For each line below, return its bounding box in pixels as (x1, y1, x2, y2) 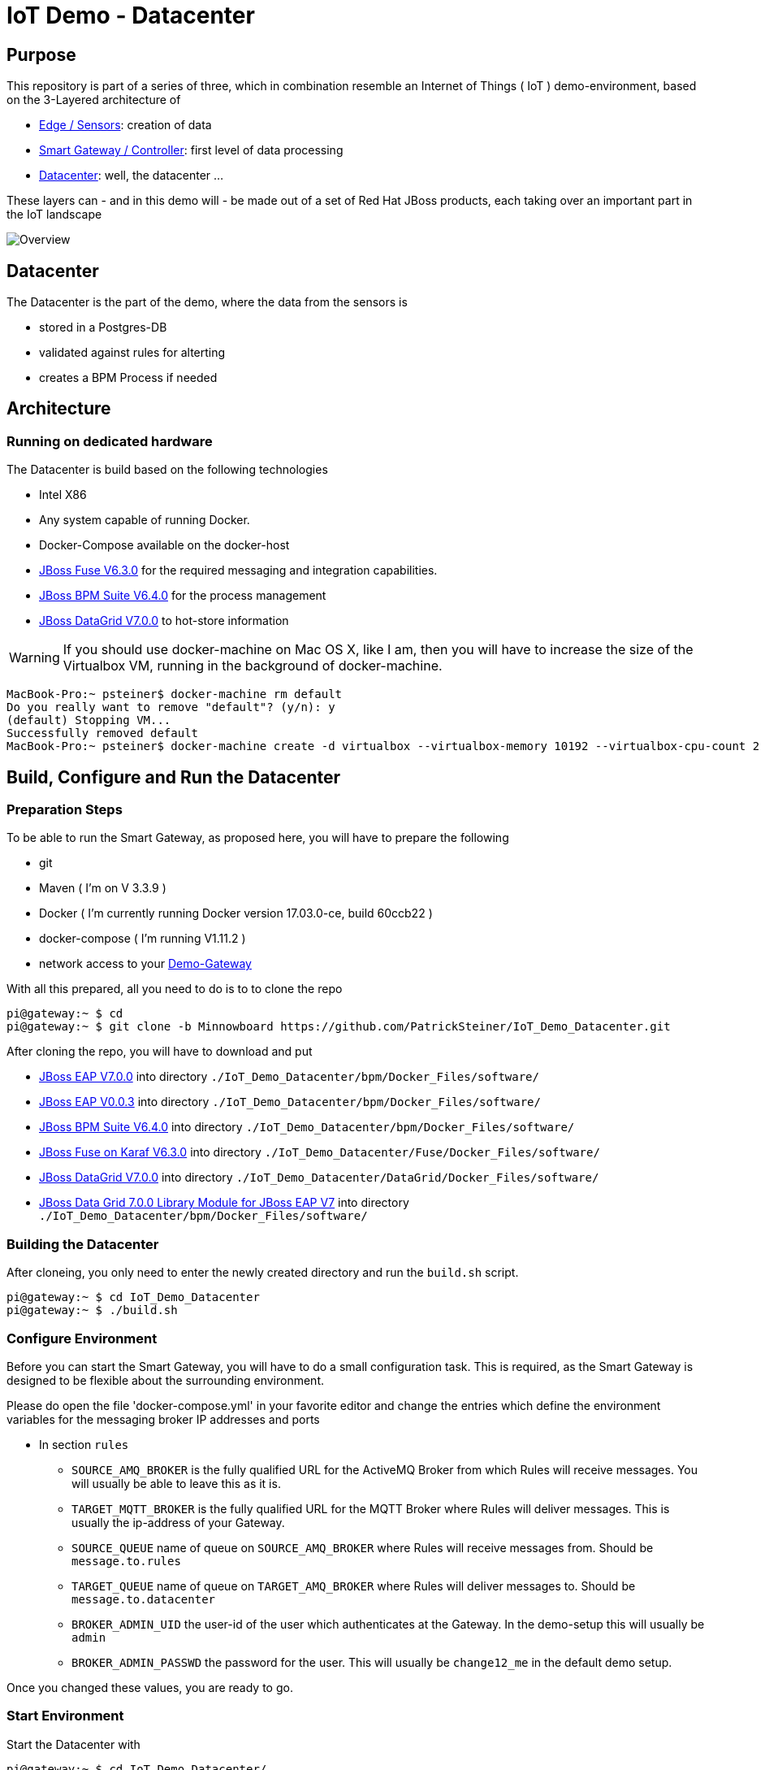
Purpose (6, 44, 76, 65)
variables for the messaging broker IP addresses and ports (6, 1412, 320, 1426)
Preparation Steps (6, 801, 123, 818)
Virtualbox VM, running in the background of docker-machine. (63, 657, 443, 675)
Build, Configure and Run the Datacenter (6, 766, 341, 787)
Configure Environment (6, 1330, 158, 1347)
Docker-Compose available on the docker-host (39, 538, 290, 553)
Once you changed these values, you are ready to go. (6, 1680, 293, 1694)
